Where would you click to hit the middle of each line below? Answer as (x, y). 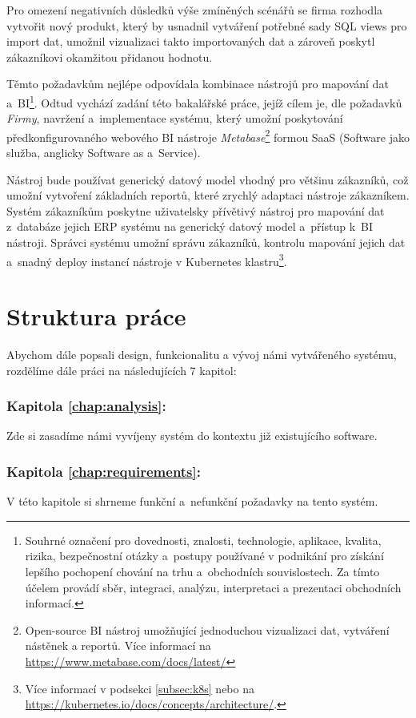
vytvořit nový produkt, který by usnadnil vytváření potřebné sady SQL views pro (207, 25)
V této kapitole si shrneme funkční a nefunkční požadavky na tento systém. (192, 501)
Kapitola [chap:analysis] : (86, 406)
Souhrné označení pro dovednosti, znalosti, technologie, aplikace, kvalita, (203, 540)
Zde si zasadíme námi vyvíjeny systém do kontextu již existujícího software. (192, 436)
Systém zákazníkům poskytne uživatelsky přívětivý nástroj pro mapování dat (196, 210)
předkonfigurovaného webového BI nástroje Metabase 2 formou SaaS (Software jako (208, 135)
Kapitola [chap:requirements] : (104, 471)
